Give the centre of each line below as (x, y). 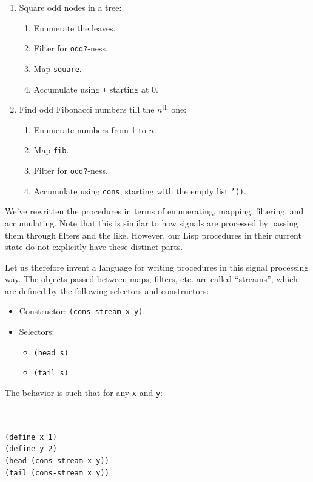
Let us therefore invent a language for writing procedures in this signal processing (157, 267)
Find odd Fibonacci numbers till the (87, 109)
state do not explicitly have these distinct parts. (94, 247)
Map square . (58, 68)
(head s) (51, 353)
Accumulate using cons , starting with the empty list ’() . (140, 190)
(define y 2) (31, 449)
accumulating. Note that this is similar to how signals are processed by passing (151, 223)
